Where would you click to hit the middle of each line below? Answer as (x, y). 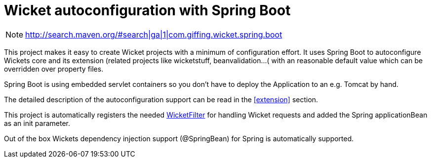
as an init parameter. (37, 123)
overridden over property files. (54, 69)
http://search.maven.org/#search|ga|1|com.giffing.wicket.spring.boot (154, 34)
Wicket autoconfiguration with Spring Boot (147, 10)
